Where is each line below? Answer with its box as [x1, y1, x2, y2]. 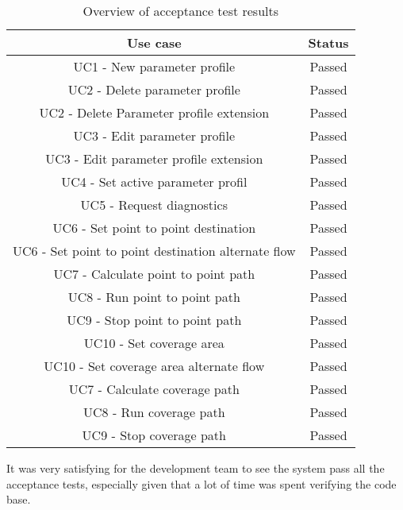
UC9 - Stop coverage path [82, 426, 226, 444]
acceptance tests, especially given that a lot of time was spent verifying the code [6, 475, 397, 492]
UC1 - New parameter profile [73, 57, 236, 75]
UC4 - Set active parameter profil [61, 172, 248, 191]
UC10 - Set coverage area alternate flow [44, 357, 265, 375]
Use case [126, 33, 182, 52]
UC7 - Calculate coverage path [68, 380, 240, 398]
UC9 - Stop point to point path [67, 311, 242, 329]
